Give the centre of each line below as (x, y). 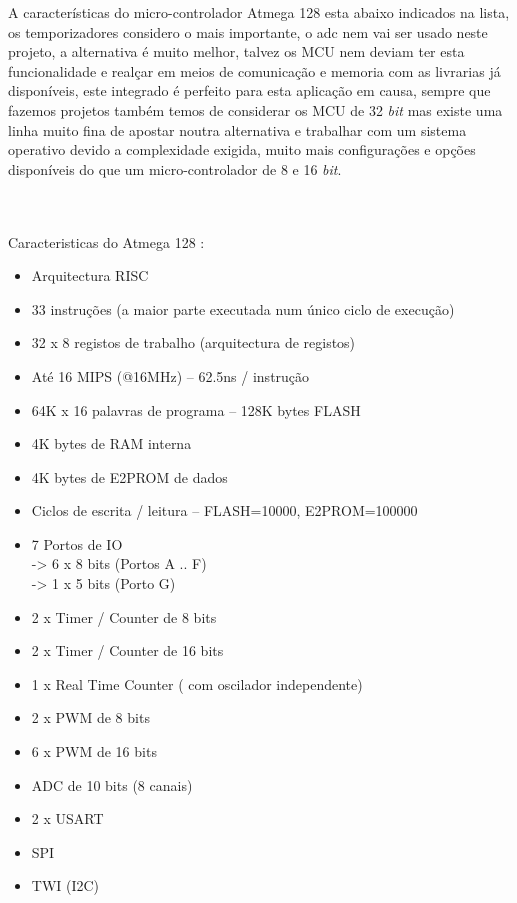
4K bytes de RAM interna (111, 443)
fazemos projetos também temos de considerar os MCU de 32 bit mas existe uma (255, 109)
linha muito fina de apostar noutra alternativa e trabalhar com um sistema (237, 129)
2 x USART (67, 818)
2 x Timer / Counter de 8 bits (124, 616)
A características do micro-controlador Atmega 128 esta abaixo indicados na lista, (259, 12)
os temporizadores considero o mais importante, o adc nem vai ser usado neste (248, 31)
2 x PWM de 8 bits (90, 717)
